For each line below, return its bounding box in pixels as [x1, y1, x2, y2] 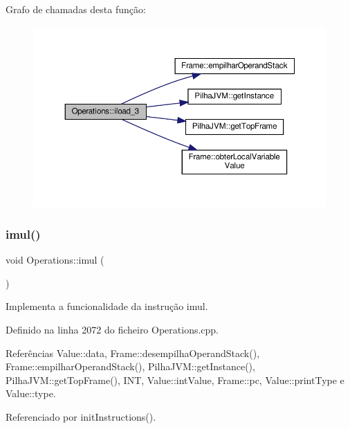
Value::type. [6, 386, 56, 401]
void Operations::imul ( [6, 253, 104, 267]
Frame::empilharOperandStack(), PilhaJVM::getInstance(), [6, 359, 255, 374]
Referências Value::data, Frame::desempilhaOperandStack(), [6, 345, 260, 360]
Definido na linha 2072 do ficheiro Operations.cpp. [6, 322, 219, 336]
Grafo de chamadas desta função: [6, 2, 146, 16]
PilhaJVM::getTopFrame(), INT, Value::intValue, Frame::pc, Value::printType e [6, 372, 344, 387]
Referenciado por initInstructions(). [6, 409, 156, 423]
